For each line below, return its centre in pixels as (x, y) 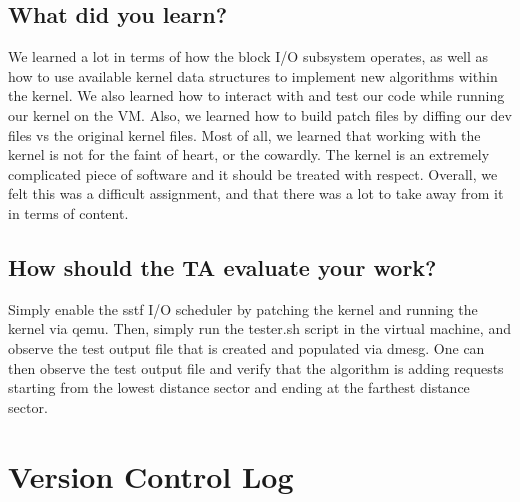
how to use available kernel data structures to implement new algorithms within (253, 75)
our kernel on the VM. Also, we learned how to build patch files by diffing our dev (260, 114)
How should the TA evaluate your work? (222, 266)
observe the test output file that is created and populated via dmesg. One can (246, 347)
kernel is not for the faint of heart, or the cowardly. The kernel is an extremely (249, 154)
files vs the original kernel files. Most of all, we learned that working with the (244, 134)
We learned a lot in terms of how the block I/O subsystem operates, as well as (248, 56)
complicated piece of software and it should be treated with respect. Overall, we (253, 173)
